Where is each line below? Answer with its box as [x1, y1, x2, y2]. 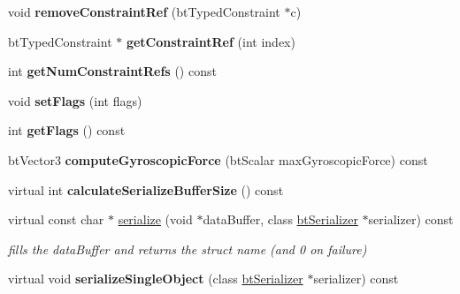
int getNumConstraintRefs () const [8, 62, 217, 80]
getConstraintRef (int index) [126, 32, 295, 50]
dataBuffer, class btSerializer [203, 210, 358, 229]
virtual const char [8, 210, 104, 229]
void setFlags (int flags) [8, 91, 142, 109]
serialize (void [118, 210, 193, 229]
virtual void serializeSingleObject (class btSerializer [8, 269, 303, 288]
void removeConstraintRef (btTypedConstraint [8, 3, 280, 20]
